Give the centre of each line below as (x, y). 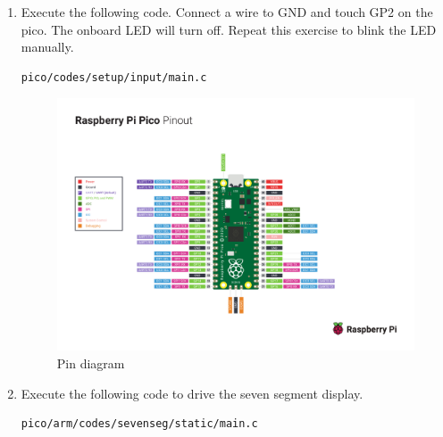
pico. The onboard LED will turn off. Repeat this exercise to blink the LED (229, 29)
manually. (47, 47)
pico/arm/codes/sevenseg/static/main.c (139, 424)
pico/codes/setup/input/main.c (114, 77)
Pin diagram (91, 363)
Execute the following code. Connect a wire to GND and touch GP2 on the (227, 12)
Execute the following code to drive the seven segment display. (192, 393)
